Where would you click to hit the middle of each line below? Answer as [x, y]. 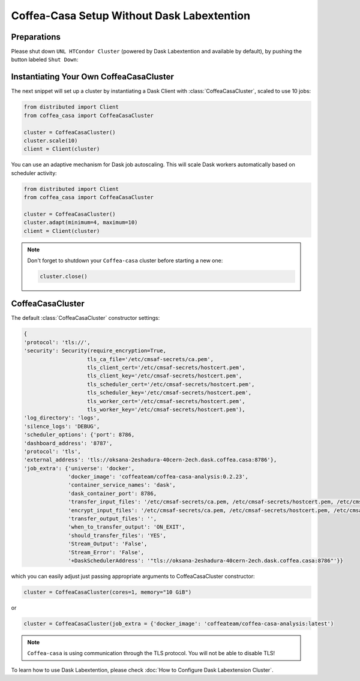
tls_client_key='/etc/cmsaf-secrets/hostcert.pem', [165, 376]
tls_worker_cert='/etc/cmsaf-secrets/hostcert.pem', [166, 401]
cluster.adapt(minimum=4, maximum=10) [81, 223]
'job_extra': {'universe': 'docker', [79, 468]
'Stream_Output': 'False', [108, 544]
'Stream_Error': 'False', [106, 552]
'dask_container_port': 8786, [112, 493]
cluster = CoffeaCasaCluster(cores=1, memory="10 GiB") [108, 592]
